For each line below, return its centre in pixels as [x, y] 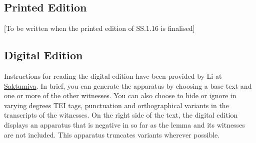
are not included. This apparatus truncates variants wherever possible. [112, 134]
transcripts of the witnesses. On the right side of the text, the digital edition [121, 115]
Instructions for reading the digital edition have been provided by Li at [113, 76]
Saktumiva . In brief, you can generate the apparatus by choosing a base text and [128, 85]
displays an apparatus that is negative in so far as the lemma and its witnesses [124, 124]
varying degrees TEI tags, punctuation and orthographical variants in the [116, 105]
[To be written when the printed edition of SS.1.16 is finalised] [99, 28]
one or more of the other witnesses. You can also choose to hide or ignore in [120, 95]
